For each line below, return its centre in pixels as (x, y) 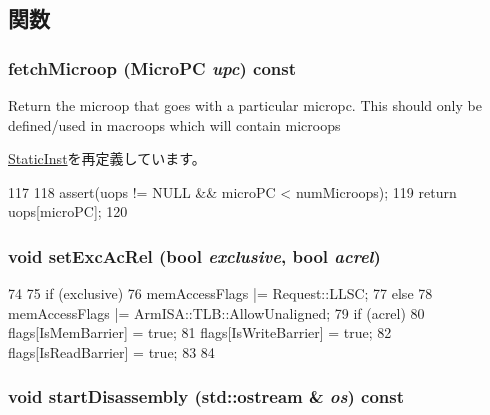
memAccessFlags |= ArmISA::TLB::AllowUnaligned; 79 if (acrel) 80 (216, 312)
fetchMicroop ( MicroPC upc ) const (152, 67)
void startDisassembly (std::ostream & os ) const (206, 396)
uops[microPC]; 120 (68, 211)
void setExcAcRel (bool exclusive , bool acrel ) (194, 255)
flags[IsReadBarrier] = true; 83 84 (111, 351)
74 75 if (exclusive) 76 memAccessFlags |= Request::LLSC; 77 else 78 (220, 293)
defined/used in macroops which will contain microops (174, 124)
